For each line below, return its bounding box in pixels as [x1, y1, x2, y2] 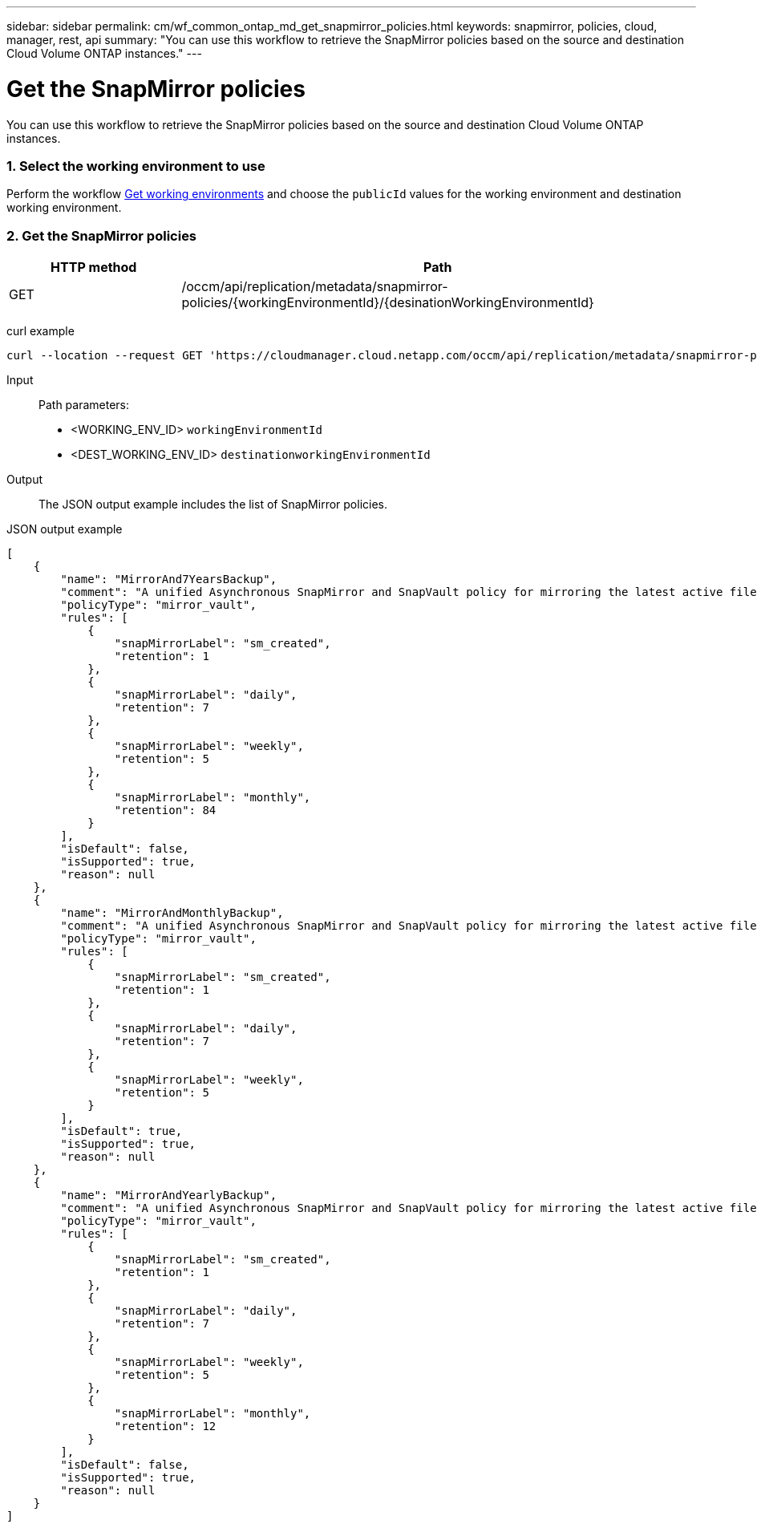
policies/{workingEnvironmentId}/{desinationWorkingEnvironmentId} [181, 294, 594, 310]
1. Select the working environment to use [6, 157, 265, 174]
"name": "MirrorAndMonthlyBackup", [60, 906, 284, 919]
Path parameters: [38, 398, 130, 411]
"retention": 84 [114, 804, 217, 817]
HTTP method [51, 259, 137, 275]
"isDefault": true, [60, 1125, 183, 1137]
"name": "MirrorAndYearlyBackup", [60, 1189, 277, 1202]
